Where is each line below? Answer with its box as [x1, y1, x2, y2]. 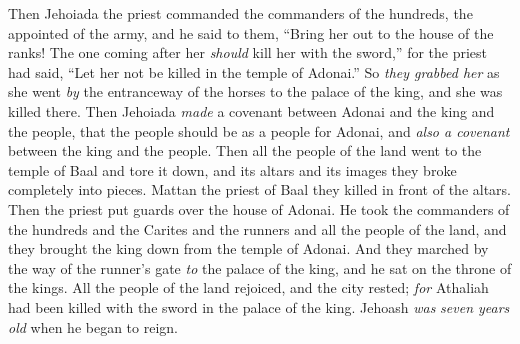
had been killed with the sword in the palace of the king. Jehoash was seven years [8, 296, 510, 317]
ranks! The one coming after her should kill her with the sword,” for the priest [8, 42, 488, 63]
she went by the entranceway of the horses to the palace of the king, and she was [8, 81, 503, 102]
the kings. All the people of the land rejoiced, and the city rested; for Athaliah [8, 277, 489, 298]
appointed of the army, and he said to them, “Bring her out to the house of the [8, 22, 494, 43]
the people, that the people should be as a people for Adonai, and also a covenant [8, 120, 510, 141]
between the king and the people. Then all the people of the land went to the [8, 140, 482, 161]
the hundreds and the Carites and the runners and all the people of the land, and [8, 218, 507, 239]
